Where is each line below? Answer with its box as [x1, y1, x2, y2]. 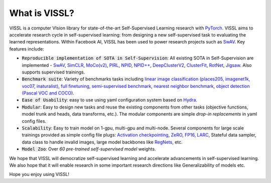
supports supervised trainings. [22, 69, 85, 75]
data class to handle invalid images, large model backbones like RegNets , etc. [22, 139, 183, 145]
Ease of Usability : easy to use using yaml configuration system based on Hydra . [22, 97, 198, 103]
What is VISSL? [9, 7, 75, 18]
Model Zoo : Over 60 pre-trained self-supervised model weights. [22, 146, 156, 152]
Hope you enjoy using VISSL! [9, 171, 70, 177]
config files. [22, 118, 47, 124]
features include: [9, 45, 45, 52]
